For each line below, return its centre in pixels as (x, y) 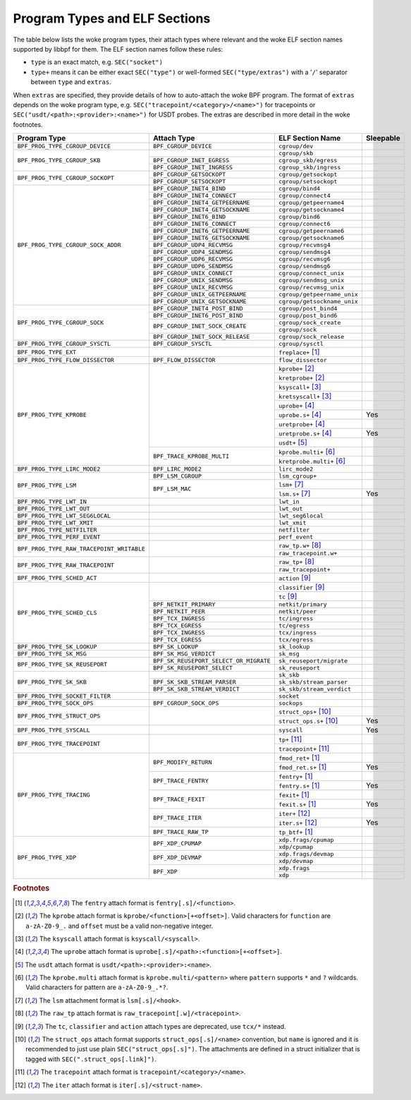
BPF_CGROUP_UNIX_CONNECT (192, 273)
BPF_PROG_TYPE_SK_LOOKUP (57, 647)
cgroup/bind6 (300, 217)
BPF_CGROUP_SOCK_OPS (186, 703)
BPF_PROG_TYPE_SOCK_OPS (55, 703)
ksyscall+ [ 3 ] (300, 387)
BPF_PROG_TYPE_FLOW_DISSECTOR (66, 360)
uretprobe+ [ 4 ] (302, 424)
